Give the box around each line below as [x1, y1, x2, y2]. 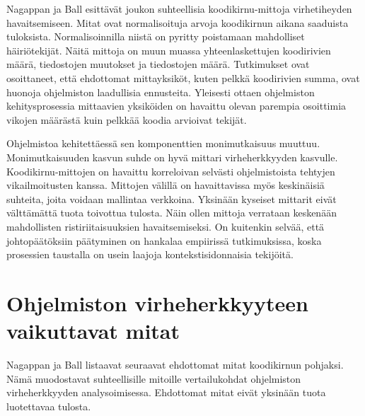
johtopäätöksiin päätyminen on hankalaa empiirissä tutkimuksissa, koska [6, 233, 322, 248]
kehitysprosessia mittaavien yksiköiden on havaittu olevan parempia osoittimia [6, 98, 347, 113]
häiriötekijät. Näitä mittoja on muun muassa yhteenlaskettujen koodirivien [6, 42, 331, 57]
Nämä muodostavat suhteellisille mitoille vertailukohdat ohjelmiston [6, 371, 301, 386]
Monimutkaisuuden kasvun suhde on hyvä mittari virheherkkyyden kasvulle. [6, 149, 338, 164]
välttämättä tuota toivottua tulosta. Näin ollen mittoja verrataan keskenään [6, 205, 337, 220]
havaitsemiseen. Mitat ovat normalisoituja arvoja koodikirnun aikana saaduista [6, 15, 349, 30]
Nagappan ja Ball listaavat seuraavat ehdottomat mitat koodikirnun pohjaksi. [6, 357, 344, 371]
